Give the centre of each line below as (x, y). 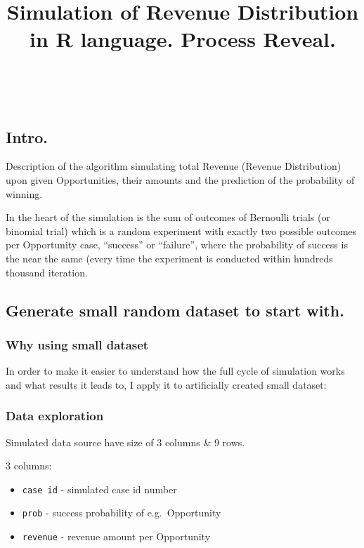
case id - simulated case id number (99, 489)
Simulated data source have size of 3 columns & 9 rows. (125, 442)
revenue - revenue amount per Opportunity (116, 536)
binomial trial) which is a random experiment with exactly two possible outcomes (181, 230)
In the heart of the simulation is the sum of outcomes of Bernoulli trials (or (168, 217)
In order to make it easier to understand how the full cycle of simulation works (175, 371)
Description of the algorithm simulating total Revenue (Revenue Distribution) (174, 166)
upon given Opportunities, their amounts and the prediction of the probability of (180, 179)
